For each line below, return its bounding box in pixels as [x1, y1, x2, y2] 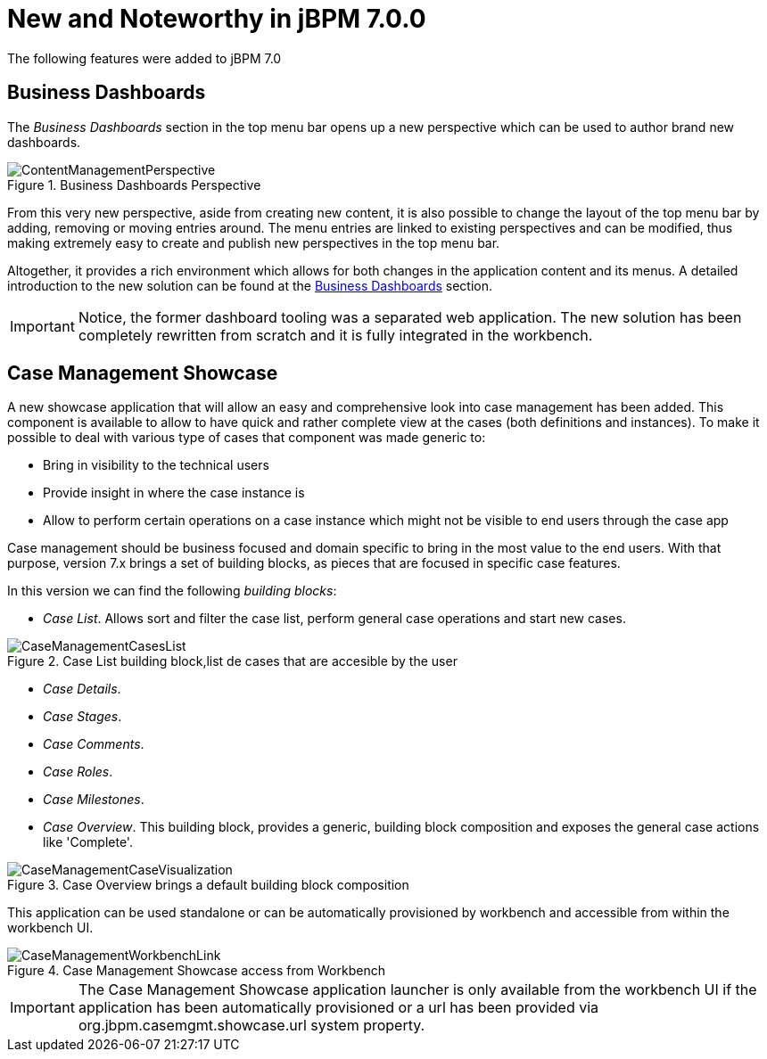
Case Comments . [43, 736, 144, 752]
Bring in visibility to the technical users [43, 457, 269, 473]
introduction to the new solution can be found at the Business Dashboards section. [7, 277, 493, 293]
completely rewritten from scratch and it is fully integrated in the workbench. [78, 325, 593, 344]
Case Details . [43, 681, 121, 697]
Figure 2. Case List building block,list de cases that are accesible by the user [7, 653, 458, 669]
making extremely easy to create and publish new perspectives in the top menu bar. [7, 234, 500, 250]
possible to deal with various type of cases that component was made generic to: [7, 430, 486, 446]
